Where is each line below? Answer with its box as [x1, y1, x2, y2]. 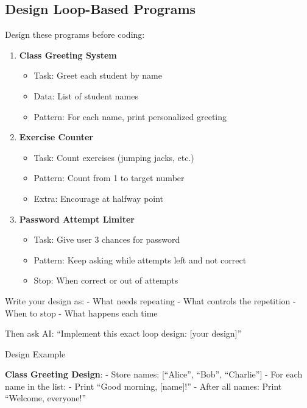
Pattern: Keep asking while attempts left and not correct [34, 253, 247, 266]
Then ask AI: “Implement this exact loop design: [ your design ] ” [5, 327, 242, 340]
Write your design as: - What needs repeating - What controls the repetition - [5, 294, 296, 307]
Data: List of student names [34, 89, 138, 102]
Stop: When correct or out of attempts [34, 274, 178, 287]
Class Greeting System [19, 48, 117, 61]
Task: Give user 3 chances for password [34, 233, 180, 246]
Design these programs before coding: [5, 28, 145, 41]
